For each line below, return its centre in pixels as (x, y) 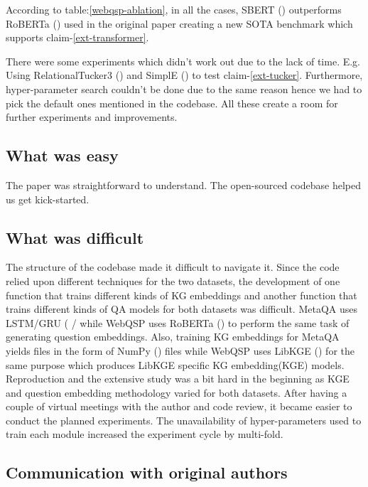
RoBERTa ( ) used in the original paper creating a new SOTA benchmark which (179, 23)
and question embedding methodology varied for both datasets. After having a (177, 392)
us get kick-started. (48, 199)
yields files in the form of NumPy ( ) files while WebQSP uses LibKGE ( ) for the (180, 350)
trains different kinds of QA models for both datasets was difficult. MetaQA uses (182, 309)
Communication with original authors (147, 472)
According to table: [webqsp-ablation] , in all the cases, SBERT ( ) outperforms (174, 9)
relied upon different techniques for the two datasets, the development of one (173, 280)
